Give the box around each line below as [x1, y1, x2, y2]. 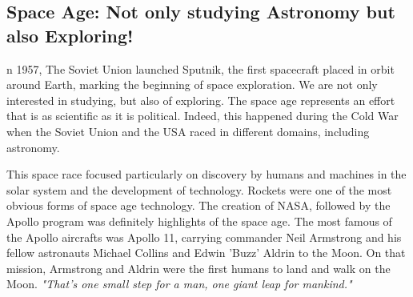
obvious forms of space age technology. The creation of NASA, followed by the [6, 197, 391, 214]
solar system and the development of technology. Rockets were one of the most [6, 181, 392, 198]
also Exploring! [6, 22, 134, 47]
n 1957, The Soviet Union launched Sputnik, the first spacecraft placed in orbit [6, 60, 395, 77]
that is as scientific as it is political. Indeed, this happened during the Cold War [6, 107, 399, 124]
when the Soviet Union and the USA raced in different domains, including [6, 122, 370, 139]
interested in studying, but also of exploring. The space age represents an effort [6, 91, 395, 108]
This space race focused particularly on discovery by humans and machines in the [6, 166, 407, 183]
